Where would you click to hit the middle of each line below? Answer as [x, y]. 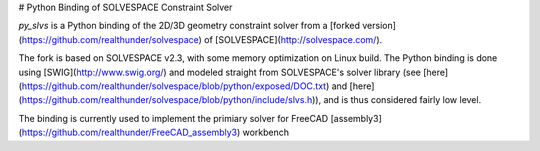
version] [379, 26]
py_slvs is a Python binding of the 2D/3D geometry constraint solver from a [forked [189, 26]
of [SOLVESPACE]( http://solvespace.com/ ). [293, 39]
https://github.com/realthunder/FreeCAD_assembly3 [129, 132]
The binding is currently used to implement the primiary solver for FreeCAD [173, 118]
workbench [266, 132]
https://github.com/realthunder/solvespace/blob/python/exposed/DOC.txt [174, 86]
